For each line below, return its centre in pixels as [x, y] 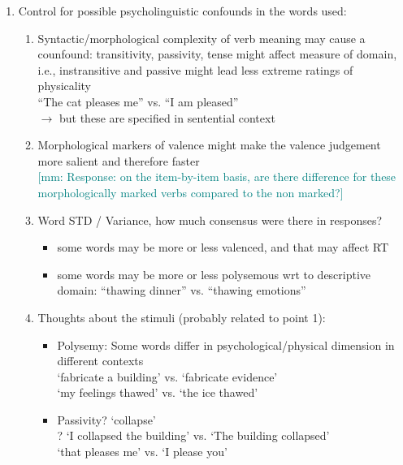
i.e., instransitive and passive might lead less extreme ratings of [195, 69]
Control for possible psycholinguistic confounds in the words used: [182, 11]
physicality [65, 86]
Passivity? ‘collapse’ [106, 419]
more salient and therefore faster [119, 160]
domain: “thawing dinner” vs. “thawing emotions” [182, 290]
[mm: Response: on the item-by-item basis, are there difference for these [217, 177]
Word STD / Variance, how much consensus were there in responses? [210, 220]
